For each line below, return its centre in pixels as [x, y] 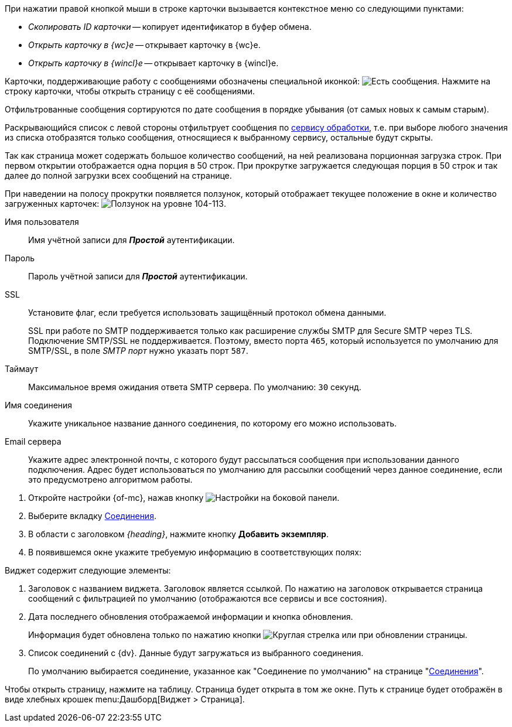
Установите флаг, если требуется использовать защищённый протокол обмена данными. [207, 313]
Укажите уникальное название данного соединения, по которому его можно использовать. [212, 423]
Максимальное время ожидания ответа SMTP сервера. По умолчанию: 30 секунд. [195, 387]
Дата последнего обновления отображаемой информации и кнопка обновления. [191, 617]
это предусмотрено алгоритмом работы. [110, 479]
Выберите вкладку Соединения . [92, 516]
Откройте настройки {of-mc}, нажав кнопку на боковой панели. [184, 498]
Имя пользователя [42, 222]
